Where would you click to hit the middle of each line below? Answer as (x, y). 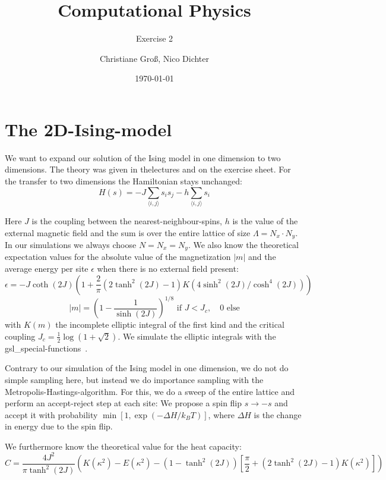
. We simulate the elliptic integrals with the (197, 336)
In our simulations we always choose (71, 244)
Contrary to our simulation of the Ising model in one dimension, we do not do (147, 368)
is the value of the (265, 220)
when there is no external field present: (168, 269)
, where (221, 414)
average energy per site (47, 269)
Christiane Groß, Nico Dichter (154, 58)
